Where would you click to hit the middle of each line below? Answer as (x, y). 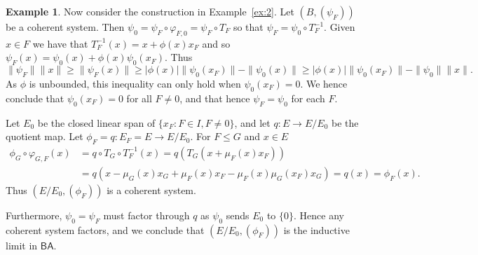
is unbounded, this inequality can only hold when (135, 83)
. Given (340, 27)
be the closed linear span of (96, 122)
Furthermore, (34, 215)
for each (308, 98)
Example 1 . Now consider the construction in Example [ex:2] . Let (150, 11)
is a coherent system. (151, 189)
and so (216, 43)
